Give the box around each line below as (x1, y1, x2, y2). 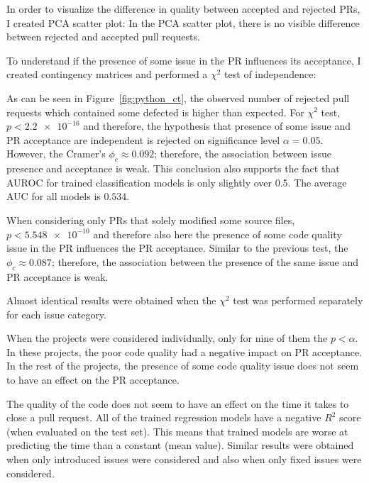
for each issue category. (6, 306, 106, 321)
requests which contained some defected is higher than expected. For (6, 104, 304, 119)
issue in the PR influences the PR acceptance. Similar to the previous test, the (6, 240, 348, 255)
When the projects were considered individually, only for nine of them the (6, 331, 328, 345)
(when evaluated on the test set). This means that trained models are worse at (6, 423, 348, 438)
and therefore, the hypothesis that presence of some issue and (83, 118, 351, 133)
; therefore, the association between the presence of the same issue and (51, 254, 359, 269)
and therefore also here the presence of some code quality (93, 226, 342, 241)
